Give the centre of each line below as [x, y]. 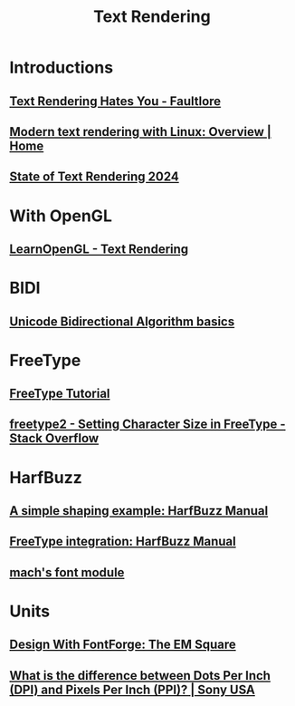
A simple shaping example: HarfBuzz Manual [139, 511]
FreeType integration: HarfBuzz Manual [123, 542]
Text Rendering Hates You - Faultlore [115, 101]
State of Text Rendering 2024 [94, 177]
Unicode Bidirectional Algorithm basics [122, 321]
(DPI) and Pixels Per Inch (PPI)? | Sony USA [133, 689]
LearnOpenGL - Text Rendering [99, 249]
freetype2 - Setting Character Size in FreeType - [148, 425]
